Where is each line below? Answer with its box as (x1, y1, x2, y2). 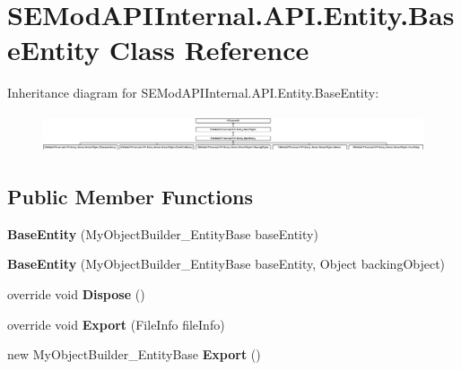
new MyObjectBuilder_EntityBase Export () (7, 345, 261, 364)
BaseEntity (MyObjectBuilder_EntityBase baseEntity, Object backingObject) (7, 254, 446, 273)
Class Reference (109, 31, 309, 68)
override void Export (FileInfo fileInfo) (7, 314, 225, 333)
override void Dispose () (7, 284, 145, 303)
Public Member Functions (7, 182, 253, 210)
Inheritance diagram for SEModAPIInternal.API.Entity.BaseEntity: (7, 83, 379, 102)
